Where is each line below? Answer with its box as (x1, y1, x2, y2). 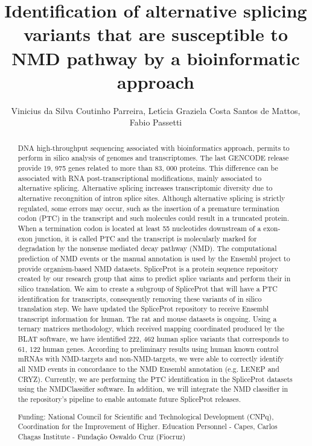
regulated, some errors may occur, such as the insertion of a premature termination (18, 203, 279, 213)
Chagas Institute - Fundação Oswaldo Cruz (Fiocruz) (18, 431, 186, 441)
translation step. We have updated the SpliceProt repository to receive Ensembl (18, 304, 269, 314)
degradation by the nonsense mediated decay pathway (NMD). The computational (18, 243, 277, 253)
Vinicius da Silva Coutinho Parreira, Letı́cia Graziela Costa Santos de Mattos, (11, 104, 301, 116)
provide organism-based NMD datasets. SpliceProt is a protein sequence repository (18, 263, 278, 273)
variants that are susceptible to (23, 22, 288, 46)
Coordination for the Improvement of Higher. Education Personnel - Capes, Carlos (18, 421, 278, 432)
